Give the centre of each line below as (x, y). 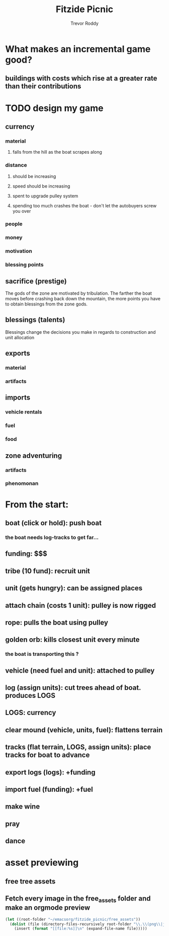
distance (16, 165)
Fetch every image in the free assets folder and (78, 899)
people (14, 224)
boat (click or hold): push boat (54, 523)
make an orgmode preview (48, 908)
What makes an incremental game (78, 49)
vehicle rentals (24, 412)
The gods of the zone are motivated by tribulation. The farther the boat (79, 293)
